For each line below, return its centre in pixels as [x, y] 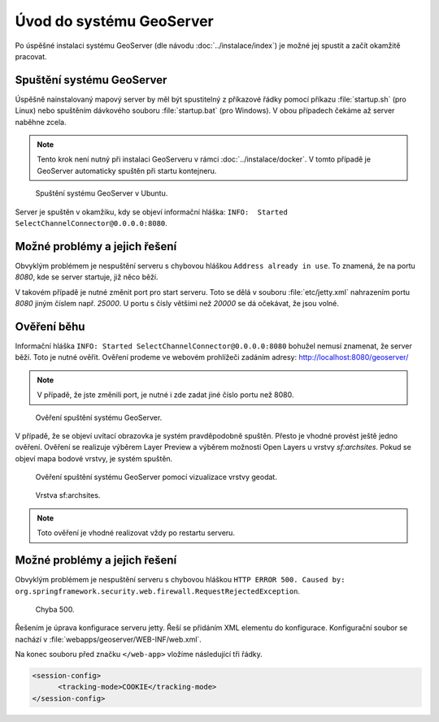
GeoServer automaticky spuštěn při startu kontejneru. [127, 171]
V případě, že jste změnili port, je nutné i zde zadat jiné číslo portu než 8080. [165, 395]
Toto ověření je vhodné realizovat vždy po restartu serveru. [136, 533]
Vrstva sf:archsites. [68, 495]
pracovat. [31, 56]
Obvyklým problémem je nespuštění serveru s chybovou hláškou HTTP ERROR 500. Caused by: [180, 580]
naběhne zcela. [41, 122]
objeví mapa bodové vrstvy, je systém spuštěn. [94, 458]
